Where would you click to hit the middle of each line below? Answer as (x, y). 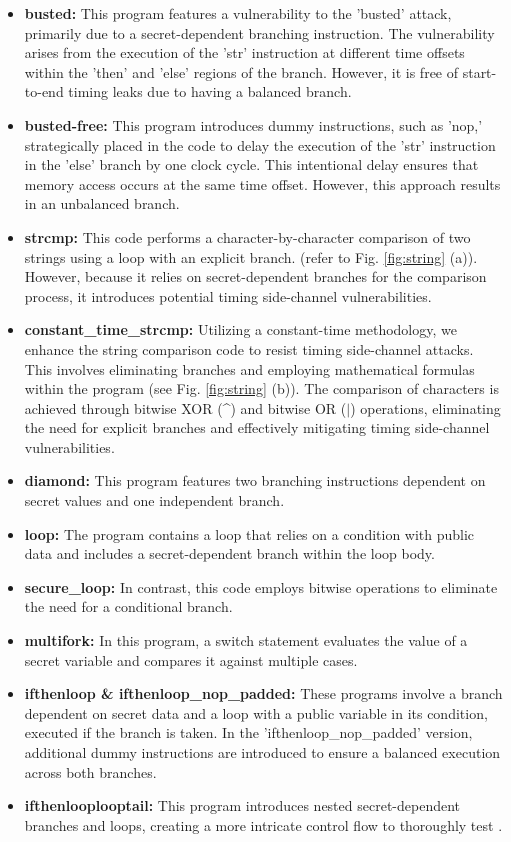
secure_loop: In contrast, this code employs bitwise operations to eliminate (261, 586)
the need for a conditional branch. (128, 606)
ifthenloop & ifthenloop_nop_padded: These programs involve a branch (263, 693)
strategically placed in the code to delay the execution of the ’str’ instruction (260, 144)
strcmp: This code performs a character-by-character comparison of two (247, 236)
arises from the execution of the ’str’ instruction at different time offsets (244, 52)
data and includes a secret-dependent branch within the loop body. (229, 553)
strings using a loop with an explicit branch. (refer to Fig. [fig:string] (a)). (251, 256)
